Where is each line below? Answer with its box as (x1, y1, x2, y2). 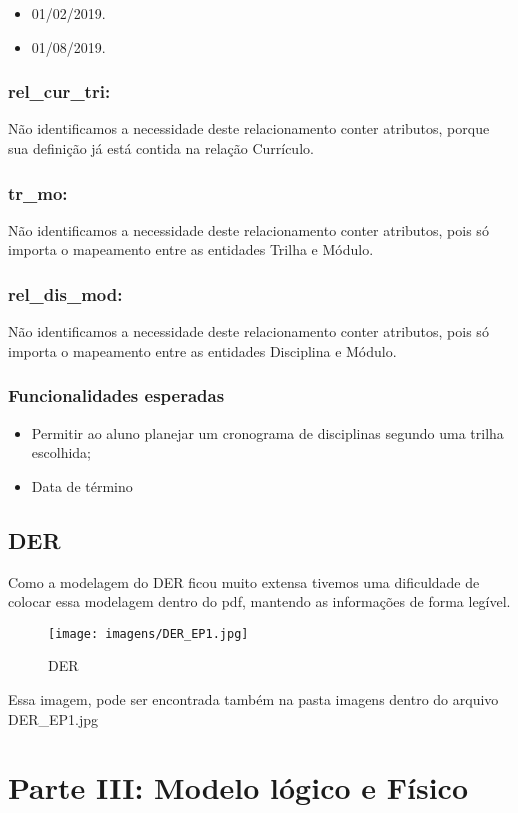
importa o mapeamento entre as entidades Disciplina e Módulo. (8, 340, 397, 361)
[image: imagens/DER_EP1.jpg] (48, 626, 249, 641)
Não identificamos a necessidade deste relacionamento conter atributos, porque (8, 118, 490, 139)
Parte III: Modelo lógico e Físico (8, 767, 469, 808)
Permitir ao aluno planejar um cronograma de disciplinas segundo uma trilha (31, 422, 504, 443)
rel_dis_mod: (8, 281, 123, 306)
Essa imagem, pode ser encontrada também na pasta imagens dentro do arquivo (8, 689, 499, 710)
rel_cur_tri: (8, 79, 111, 104)
